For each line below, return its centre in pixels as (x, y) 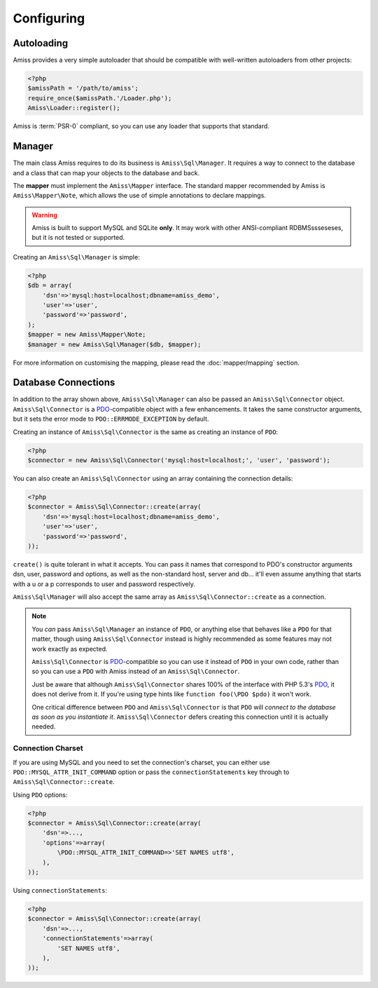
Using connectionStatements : (60, 890)
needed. (44, 726)
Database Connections (64, 383)
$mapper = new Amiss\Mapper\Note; (87, 334)
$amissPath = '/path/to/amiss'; (83, 88)
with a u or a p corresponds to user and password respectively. (104, 584)
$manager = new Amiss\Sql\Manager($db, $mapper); (114, 344)
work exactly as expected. (70, 649)
